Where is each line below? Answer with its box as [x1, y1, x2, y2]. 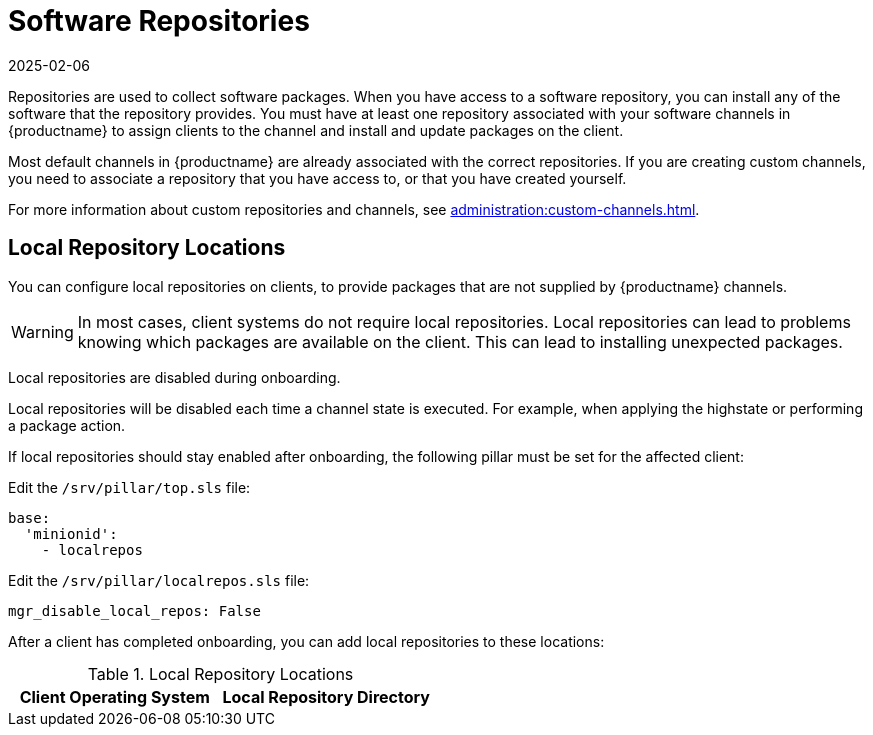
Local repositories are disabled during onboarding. [8, 368, 341, 386]
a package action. [8, 416, 126, 434]
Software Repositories [8, 4, 310, 38]
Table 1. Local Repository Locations [87, 663, 354, 684]
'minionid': [24, 525, 118, 542]
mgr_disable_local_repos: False [8, 602, 261, 619]
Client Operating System [19, 686, 210, 707]
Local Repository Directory [222, 686, 430, 707]
